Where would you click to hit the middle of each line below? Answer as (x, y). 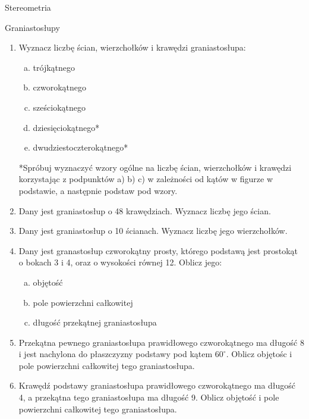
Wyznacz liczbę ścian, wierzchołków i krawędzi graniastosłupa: (132, 47)
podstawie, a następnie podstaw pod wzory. (98, 190)
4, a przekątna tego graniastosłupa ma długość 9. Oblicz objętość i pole (149, 397)
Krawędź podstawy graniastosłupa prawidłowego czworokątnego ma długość (157, 385)
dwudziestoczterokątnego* (81, 147)
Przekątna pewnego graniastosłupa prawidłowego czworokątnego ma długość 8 (161, 342)
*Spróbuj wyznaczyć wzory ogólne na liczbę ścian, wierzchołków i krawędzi (155, 167)
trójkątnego (54, 67)
